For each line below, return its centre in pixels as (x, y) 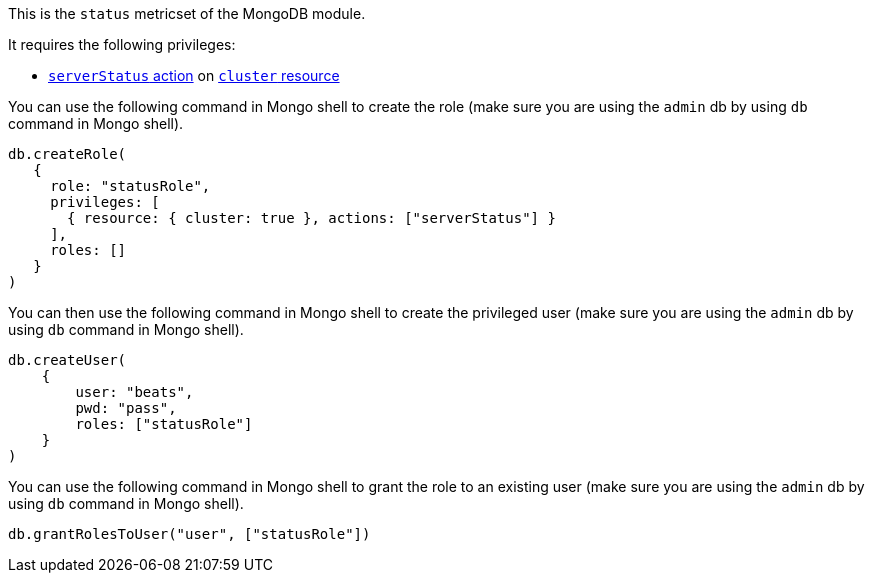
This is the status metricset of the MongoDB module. (187, 13)
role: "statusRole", (130, 186)
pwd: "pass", (126, 408)
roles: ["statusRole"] (164, 424)
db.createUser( (67, 360)
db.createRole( (67, 154)
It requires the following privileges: (122, 44)
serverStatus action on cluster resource (194, 75)
